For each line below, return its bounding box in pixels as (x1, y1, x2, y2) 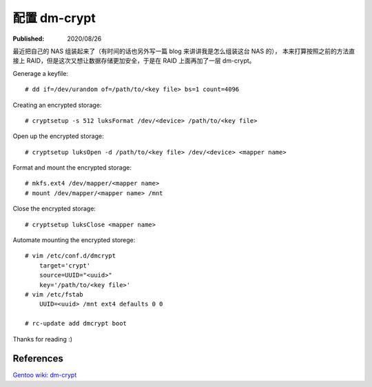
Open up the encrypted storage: (12, 132, 105, 141)
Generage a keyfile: (12, 69, 69, 77)
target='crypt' (39, 261, 91, 269)
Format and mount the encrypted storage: (12, 163, 132, 172)
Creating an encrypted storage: (12, 101, 102, 109)
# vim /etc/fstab (25, 290, 83, 298)
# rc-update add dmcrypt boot (25, 319, 127, 328)
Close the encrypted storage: (12, 204, 96, 213)
